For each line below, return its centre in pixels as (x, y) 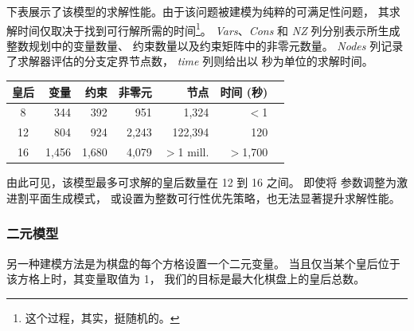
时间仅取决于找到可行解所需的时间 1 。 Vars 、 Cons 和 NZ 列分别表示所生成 (209, 29)
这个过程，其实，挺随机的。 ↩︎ (102, 317)
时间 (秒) (244, 91)
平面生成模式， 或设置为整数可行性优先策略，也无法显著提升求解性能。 (214, 197)
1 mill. (193, 152)
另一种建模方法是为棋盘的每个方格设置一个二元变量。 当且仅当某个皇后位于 (203, 263)
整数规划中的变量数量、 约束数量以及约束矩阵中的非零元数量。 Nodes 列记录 (205, 45)
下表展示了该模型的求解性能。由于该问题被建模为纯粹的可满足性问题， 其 (198, 11)
